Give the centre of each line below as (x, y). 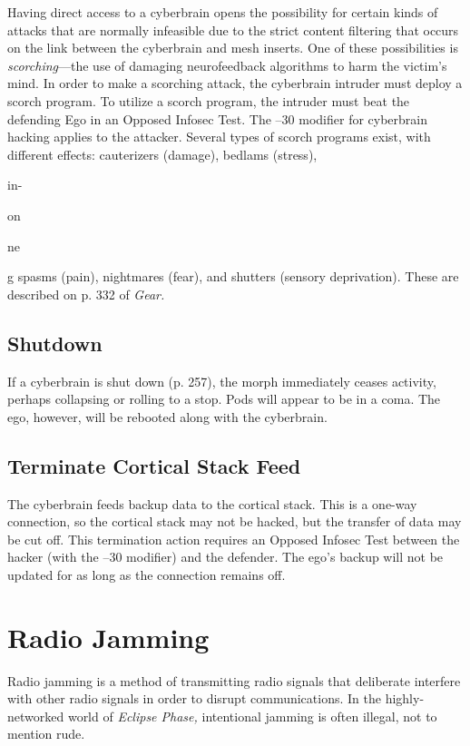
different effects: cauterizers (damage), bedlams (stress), (162, 154)
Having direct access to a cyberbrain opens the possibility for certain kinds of (223, 12)
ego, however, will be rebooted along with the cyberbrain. (167, 416)
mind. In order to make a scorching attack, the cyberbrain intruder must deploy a (235, 83)
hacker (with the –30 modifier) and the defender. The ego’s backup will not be (225, 557)
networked (36, 716)
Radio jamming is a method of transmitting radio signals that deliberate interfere (234, 680)
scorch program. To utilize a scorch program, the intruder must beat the (209, 100)
